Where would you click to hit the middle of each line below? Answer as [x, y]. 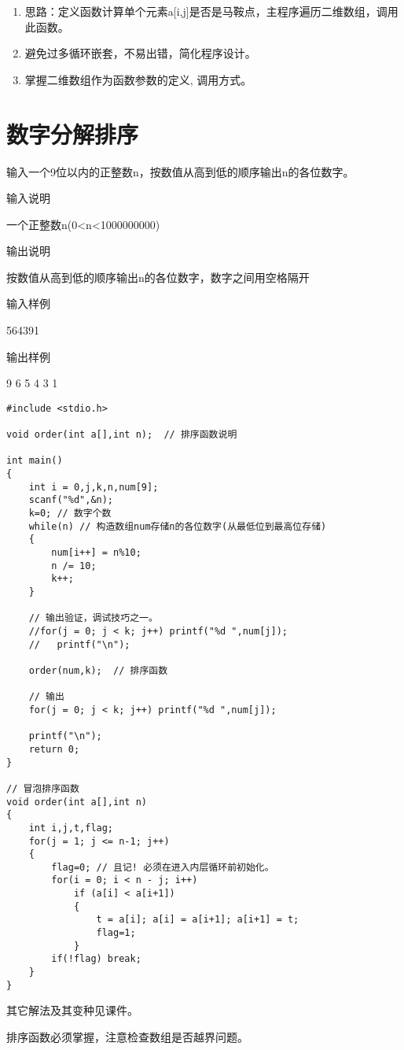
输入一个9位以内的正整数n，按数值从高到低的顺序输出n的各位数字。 [180, 171]
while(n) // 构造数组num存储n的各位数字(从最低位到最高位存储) [178, 526]
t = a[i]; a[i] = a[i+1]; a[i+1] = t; [198, 920]
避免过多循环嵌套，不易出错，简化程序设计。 [140, 53]
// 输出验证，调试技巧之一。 [93, 618]
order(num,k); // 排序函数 [98, 670]
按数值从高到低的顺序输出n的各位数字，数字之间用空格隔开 [158, 277]
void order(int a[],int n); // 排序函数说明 [122, 435]
